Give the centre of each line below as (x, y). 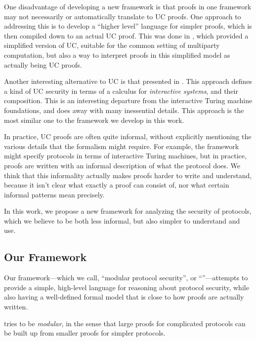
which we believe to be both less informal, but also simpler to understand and (122, 220)
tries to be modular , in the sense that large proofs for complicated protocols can (125, 323)
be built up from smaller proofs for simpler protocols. (85, 333)
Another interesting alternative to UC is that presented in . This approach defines (128, 81)
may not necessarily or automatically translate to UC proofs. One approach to (123, 16)
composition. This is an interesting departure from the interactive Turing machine (128, 100)
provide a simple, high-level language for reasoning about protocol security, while (127, 287)
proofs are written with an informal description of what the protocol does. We (122, 165)
